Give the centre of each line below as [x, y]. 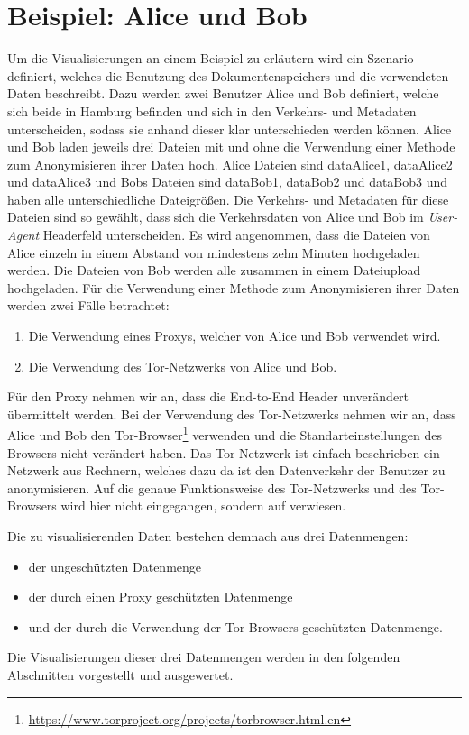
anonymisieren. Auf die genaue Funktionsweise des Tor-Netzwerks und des [212, 487]
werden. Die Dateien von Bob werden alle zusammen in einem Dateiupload [214, 270]
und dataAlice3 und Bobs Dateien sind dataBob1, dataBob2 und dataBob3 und [228, 182]
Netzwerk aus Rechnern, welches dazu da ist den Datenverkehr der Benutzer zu [226, 470]
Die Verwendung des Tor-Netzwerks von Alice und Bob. [183, 366]
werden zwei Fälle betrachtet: [88, 305]
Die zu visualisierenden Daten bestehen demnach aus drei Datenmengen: [208, 536]
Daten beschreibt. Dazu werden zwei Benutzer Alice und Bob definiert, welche [223, 93]
